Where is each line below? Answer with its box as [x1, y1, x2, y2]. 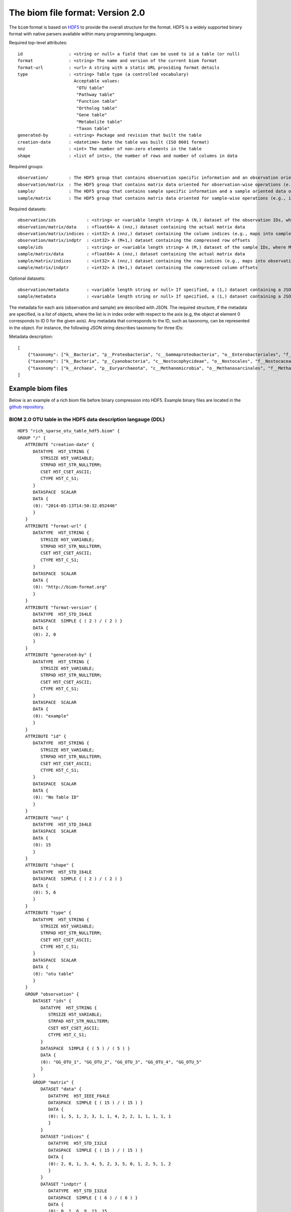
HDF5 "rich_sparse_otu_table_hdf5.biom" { [17, 428, 120, 434]
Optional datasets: [9, 275, 46, 281]
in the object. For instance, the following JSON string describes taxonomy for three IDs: [9, 325, 184, 331]
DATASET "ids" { [32, 998, 72, 1004]
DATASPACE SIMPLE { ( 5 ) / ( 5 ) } [40, 1045, 130, 1051]
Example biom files [9, 384, 68, 393]
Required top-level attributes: [9, 40, 67, 46]
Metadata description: [9, 334, 53, 339]
